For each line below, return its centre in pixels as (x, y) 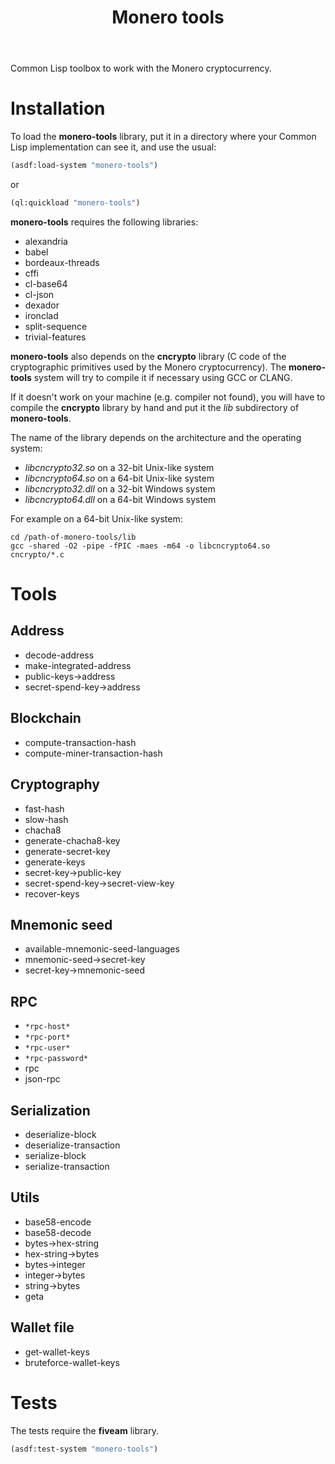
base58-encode (58, 1222)
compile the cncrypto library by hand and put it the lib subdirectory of (155, 407)
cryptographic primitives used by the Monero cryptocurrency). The (148, 367)
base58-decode (58, 1232)
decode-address (59, 655)
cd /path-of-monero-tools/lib (73, 537)
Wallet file (42, 1327)
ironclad (41, 315)
